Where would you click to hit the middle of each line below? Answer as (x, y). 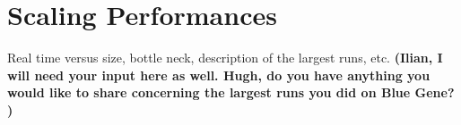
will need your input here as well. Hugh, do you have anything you (219, 75)
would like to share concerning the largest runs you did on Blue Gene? (231, 92)
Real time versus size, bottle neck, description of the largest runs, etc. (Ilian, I (225, 58)
